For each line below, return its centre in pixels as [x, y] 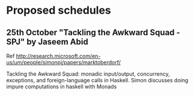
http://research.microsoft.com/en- [58, 56]
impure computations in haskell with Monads [62, 86]
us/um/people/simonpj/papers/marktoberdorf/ [64, 62]
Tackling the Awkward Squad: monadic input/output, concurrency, [88, 74]
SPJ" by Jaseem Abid [47, 41]
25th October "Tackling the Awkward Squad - [93, 32]
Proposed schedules [59, 10]
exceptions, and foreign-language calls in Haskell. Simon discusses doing [97, 80]
